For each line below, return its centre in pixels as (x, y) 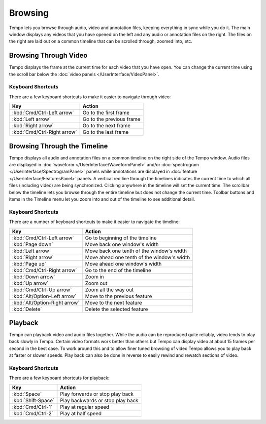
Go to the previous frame (111, 119)
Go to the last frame (106, 132)
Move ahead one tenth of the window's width (137, 257)
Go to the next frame (106, 126)
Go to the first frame (106, 113)
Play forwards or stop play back (97, 394)
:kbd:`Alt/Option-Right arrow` (46, 303)
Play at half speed (81, 413)
